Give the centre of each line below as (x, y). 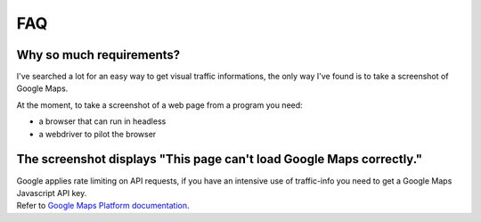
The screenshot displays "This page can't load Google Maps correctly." (220, 159)
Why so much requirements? (98, 55)
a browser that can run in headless (102, 121)
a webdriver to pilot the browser (98, 134)
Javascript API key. (52, 193)
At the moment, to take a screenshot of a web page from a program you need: (159, 105)
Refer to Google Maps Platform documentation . (103, 206)
